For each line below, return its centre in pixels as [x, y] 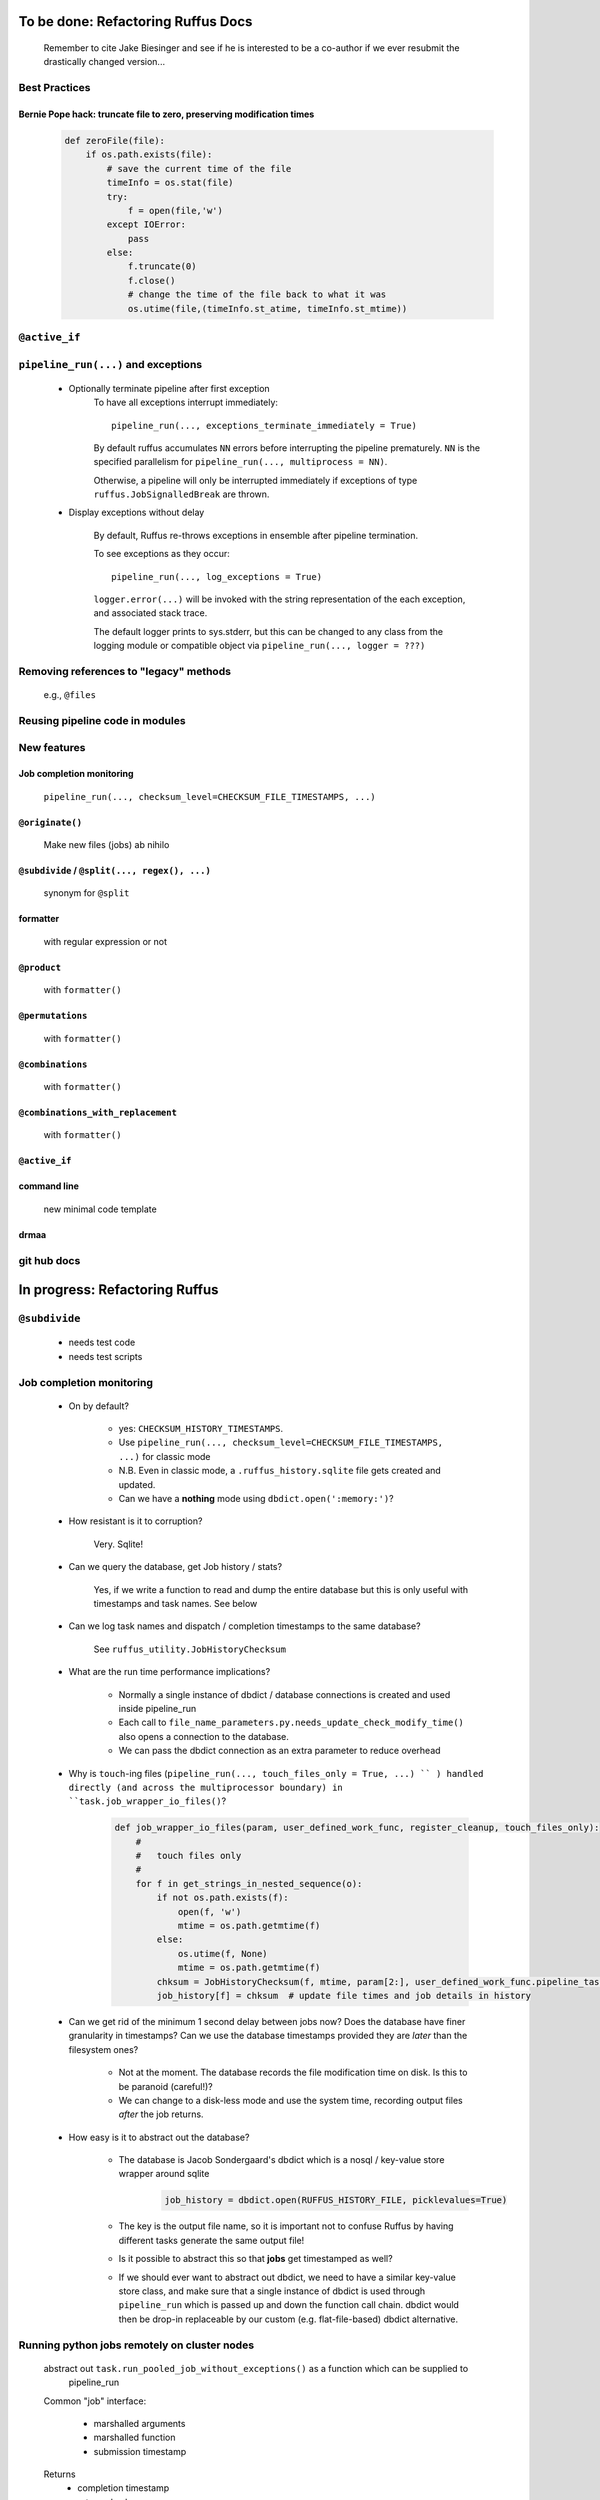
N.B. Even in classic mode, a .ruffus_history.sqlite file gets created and [280, 1471]
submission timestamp [140, 2451]
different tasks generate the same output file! [211, 2240]
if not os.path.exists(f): [222, 1898]
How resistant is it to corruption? [135, 1521]
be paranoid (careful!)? [166, 2086]
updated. [137, 1484]
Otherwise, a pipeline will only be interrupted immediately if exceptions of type [255, 480]
